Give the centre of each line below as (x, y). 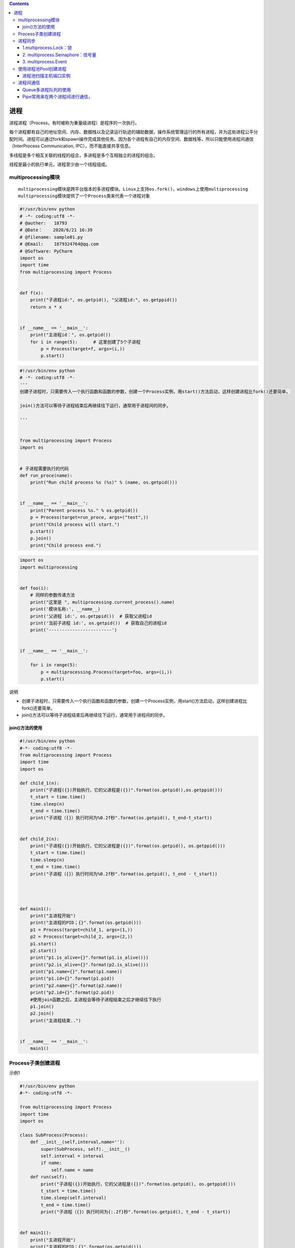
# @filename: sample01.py (51, 237)
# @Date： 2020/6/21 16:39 (56, 230)
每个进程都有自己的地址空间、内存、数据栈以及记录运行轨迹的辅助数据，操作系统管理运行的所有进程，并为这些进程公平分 (134, 132)
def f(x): (32, 293)
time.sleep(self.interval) (74, 1198)
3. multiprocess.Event (45, 62)
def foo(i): (34, 588)
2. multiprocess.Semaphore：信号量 (60, 54)
